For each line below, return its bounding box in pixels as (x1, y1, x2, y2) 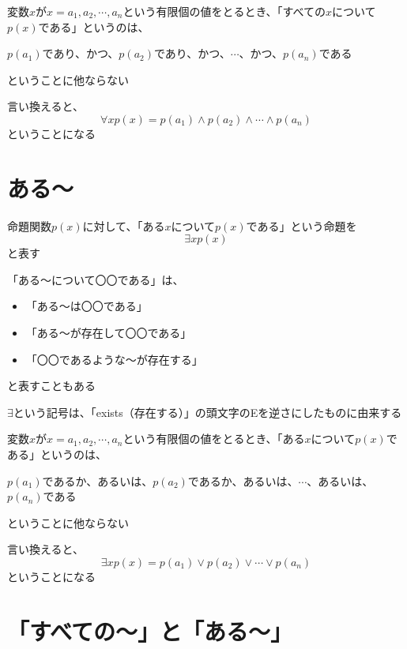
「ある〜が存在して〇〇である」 (25, 324, 192, 341)
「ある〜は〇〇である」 (25, 298, 148, 314)
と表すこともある (7, 377, 96, 394)
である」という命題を (246, 217, 357, 234)
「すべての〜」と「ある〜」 (7, 614, 292, 647)
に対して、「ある (82, 217, 165, 234)
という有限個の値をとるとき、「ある (122, 430, 305, 447)
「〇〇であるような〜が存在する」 (25, 351, 203, 367)
